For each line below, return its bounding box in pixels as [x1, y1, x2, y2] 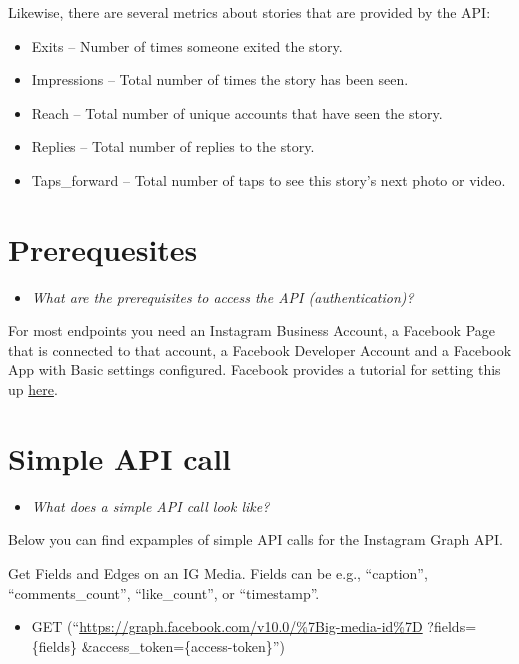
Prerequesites [8, 228, 198, 269]
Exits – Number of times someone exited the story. [31, 35, 343, 56]
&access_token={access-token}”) [81, 635, 285, 656]
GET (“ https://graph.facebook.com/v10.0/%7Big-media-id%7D [31, 616, 423, 637]
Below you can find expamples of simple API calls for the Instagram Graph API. [8, 529, 503, 550]
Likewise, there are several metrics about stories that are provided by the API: [8, 2, 491, 22]
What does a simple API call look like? [31, 495, 270, 516]
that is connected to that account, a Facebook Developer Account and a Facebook [8, 339, 512, 360]
